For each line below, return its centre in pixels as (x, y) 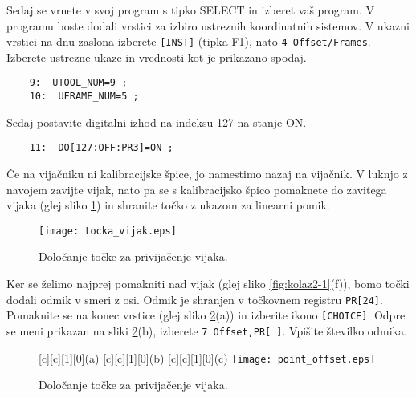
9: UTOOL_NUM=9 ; (78, 83)
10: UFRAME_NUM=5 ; (84, 97)
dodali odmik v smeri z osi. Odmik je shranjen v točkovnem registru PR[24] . (195, 299)
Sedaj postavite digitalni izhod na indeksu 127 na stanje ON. (157, 122)
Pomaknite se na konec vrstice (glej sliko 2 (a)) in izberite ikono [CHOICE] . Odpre (206, 315)
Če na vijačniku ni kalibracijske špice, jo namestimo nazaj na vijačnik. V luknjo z (207, 173)
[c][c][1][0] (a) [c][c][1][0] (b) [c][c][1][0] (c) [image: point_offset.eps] (207, 357)
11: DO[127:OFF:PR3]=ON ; (101, 148)
